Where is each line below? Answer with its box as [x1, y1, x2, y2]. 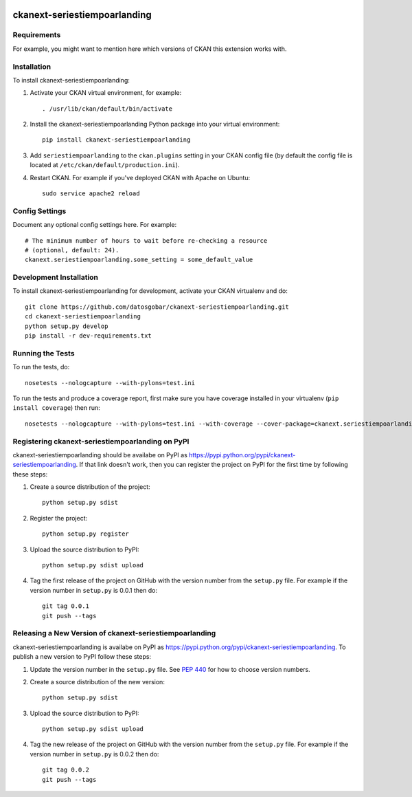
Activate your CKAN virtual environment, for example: [30, 89, 182, 97]
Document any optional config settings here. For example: [12, 221, 177, 229]
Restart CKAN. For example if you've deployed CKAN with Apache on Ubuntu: [30, 173, 251, 182]
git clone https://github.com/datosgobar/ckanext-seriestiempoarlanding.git [25, 303, 290, 311]
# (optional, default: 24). [25, 246, 119, 254]
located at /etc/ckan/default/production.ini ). [30, 161, 180, 169]
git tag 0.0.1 [42, 602, 89, 610]
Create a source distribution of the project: [30, 483, 150, 491]
